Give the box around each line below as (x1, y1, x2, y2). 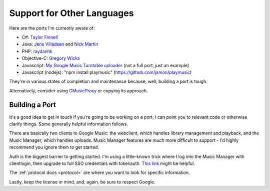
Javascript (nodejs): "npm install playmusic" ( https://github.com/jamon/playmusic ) (21, 69, 192, 75)
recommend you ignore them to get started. (9, 144, 99, 150)
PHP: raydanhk (21, 48, 52, 54)
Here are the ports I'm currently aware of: (9, 25, 95, 31)
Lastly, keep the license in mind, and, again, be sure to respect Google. (9, 178, 155, 185)
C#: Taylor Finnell (21, 34, 58, 40)
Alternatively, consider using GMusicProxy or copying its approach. (9, 88, 148, 94)
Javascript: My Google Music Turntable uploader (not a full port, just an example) (21, 62, 189, 68)
